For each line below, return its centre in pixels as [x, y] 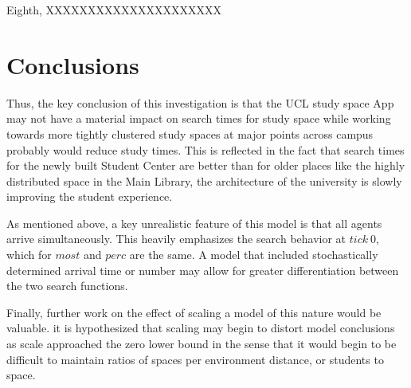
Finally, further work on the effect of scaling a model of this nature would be [194, 312]
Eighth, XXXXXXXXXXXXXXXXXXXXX [114, 10]
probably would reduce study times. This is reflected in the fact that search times [205, 149]
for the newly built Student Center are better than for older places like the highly [206, 165]
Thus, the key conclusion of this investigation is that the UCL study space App [200, 102]
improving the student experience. [90, 196]
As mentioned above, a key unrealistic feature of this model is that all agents [194, 223]
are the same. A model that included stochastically [254, 255]
